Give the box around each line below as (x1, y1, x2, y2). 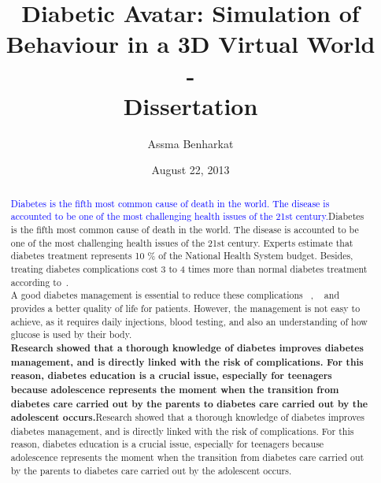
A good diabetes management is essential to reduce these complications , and (10, 288, 340, 302)
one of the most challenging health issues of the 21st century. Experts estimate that (10, 236, 353, 249)
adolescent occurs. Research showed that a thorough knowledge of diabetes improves (10, 411, 364, 425)
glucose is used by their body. (10, 328, 132, 341)
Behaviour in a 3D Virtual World (6, 28, 375, 60)
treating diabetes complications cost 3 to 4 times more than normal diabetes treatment (10, 262, 368, 275)
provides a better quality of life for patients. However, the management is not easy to (10, 301, 361, 314)
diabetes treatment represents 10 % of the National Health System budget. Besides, (10, 249, 353, 262)
